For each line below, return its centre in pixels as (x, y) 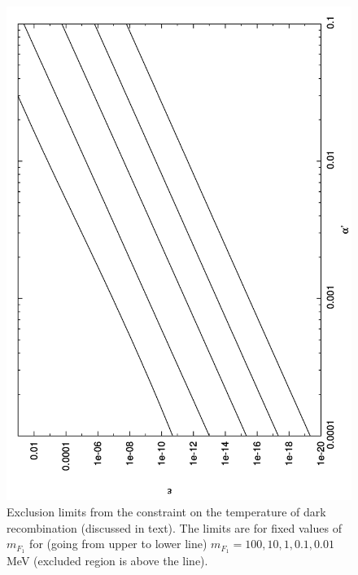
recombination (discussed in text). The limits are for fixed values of (174, 527)
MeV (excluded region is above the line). (107, 561)
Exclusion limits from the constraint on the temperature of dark (166, 511)
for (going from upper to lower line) (118, 544)
